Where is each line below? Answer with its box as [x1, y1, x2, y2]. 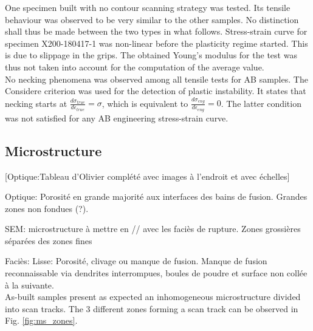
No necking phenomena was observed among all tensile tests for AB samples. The [5, 72, 308, 85]
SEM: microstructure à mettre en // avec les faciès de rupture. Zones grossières [5, 222, 301, 235]
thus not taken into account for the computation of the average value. [5, 60, 264, 73]
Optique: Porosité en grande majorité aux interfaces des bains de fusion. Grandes [5, 190, 308, 203]
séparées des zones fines [5, 234, 92, 247]
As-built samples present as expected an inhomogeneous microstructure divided [5, 290, 301, 303]
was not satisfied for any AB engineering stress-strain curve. [5, 111, 229, 124]
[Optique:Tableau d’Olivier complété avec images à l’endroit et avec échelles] [5, 169, 290, 182]
